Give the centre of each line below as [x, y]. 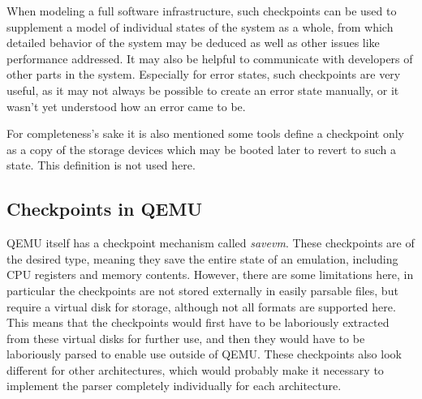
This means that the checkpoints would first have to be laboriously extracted [198, 322]
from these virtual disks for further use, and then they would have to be [186, 338]
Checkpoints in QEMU [105, 209]
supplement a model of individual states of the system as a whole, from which [200, 26]
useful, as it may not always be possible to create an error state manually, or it [203, 90]
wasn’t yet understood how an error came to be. [126, 106]
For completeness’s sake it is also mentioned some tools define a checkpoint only [205, 133]
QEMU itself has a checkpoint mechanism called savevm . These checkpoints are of [211, 243]
